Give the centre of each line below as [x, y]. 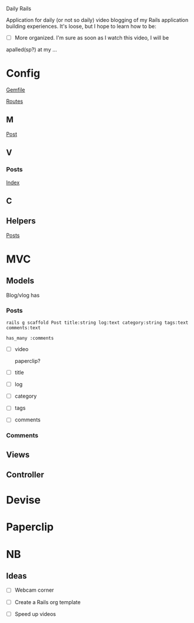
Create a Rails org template [47, 602]
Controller [25, 475]
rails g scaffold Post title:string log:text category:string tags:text [97, 323]
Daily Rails [19, 9]
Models [20, 281]
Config [23, 74]
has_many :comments [30, 338]
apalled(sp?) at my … [32, 50]
